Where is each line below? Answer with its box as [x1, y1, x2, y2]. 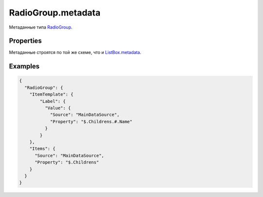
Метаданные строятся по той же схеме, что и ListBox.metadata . [9, 49, 141, 55]
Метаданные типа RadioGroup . [9, 24, 73, 30]
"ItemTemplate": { [29, 92, 74, 97]
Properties [9, 37, 42, 45]
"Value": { [44, 105, 71, 111]
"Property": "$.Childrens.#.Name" [50, 119, 132, 124]
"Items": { [29, 146, 56, 151]
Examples [9, 62, 40, 70]
